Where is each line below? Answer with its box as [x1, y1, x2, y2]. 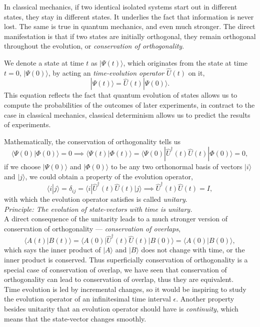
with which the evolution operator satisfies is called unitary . [4, 194, 187, 204]
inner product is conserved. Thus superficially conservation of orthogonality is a [4, 254, 248, 264]
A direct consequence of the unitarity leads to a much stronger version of [4, 213, 227, 224]
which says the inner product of [4, 244, 101, 255]
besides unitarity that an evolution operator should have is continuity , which [4, 303, 238, 313]
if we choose [4, 161, 41, 172]
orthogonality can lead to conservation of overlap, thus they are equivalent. [4, 274, 234, 284]
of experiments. [4, 119, 51, 130]
